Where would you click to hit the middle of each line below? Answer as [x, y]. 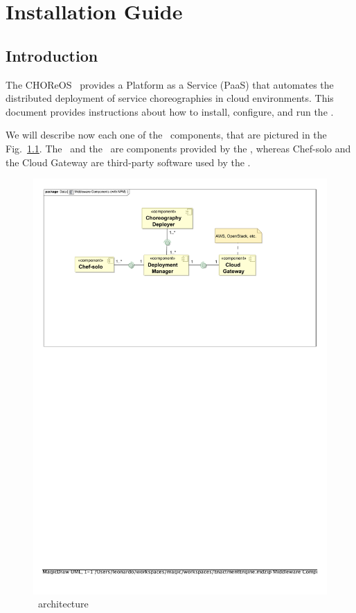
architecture [63, 604]
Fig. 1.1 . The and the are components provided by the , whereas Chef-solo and [178, 148]
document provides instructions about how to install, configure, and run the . [170, 111]
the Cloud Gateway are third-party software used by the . [128, 162]
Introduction [52, 55]
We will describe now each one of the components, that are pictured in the [166, 135]
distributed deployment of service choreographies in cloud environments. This [170, 98]
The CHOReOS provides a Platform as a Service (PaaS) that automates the [170, 84]
